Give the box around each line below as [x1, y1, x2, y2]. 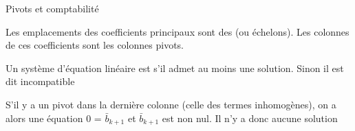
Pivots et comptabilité [6, 1, 99, 15]
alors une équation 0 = [6, 110, 102, 125]
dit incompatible [6, 74, 75, 88]
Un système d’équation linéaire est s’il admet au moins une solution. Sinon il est [6, 60, 344, 75]
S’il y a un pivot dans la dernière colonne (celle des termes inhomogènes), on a [6, 97, 336, 111]
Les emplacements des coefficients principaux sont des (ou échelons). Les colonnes [6, 24, 349, 38]
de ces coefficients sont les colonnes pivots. [6, 38, 184, 52]
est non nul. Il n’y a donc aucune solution [162, 110, 338, 125]
